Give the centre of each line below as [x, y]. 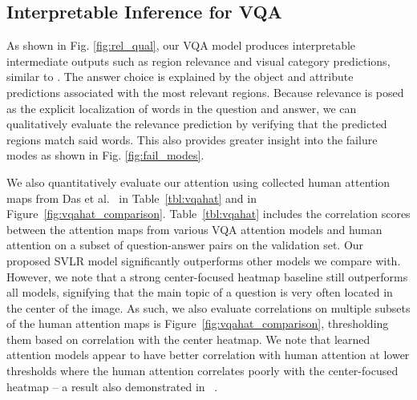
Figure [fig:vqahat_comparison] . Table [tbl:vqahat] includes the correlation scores [208, 214]
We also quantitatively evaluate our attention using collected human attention [198, 182]
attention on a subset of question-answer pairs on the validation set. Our [185, 245]
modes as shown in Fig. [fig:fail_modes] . [105, 155]
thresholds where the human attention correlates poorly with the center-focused [202, 371]
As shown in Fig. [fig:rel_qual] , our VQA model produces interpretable [181, 45]
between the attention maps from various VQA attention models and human [194, 229]
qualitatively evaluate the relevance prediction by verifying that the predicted [197, 124]
